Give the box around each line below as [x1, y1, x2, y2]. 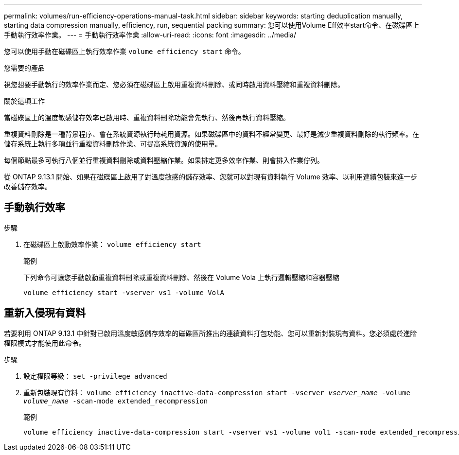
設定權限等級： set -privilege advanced [23, 371, 167, 380]
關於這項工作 [4, 97, 45, 105]
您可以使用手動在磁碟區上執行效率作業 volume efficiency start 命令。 [4, 47, 245, 55]
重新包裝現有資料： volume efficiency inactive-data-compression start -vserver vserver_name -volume [23, 388, 410, 397]
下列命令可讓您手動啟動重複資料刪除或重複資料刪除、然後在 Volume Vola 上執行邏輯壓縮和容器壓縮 [23, 273, 339, 281]
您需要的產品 [4, 64, 45, 72]
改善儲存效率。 [4, 182, 52, 191]
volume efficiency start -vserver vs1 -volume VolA [23, 288, 225, 297]
